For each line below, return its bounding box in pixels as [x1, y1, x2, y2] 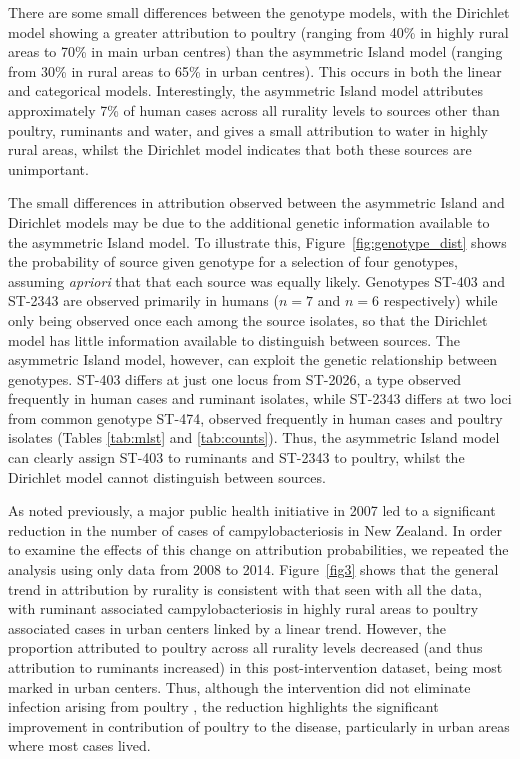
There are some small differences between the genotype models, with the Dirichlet [8, 2, 510, 22]
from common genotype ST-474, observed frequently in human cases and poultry [8, 407, 503, 428]
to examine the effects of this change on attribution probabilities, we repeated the [8, 539, 509, 560]
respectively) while [383, 290, 498, 311]
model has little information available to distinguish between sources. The [8, 329, 460, 350]
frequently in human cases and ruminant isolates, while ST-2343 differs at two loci [8, 388, 512, 409]
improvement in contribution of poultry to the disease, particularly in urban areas [8, 715, 510, 736]
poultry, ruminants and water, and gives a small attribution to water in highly [8, 119, 488, 140]
